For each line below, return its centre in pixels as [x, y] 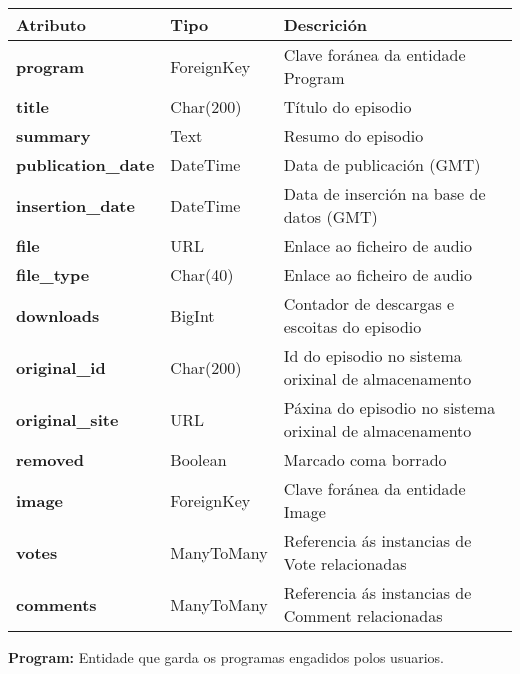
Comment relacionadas [363, 615]
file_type [53, 274]
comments [56, 604]
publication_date [85, 164]
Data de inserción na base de [384, 193]
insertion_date [75, 205]
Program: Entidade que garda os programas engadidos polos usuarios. [226, 657]
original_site [67, 419]
